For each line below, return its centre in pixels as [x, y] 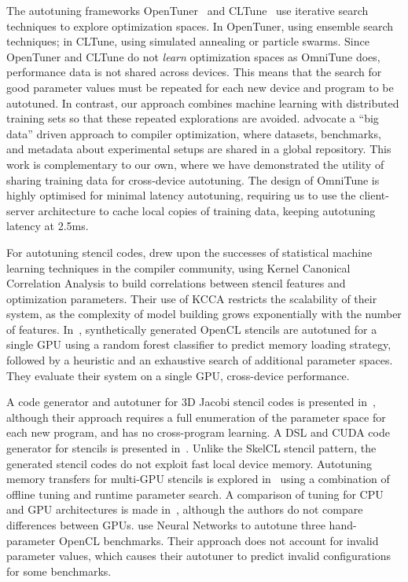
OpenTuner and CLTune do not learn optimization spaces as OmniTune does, [193, 56]
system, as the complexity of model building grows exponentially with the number [204, 314]
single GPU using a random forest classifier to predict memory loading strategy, [199, 344]
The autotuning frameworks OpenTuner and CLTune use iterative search [187, 10]
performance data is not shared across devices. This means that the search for [194, 72]
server [20, 210]
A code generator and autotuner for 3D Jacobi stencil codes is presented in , [191, 402]
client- [374, 195]
